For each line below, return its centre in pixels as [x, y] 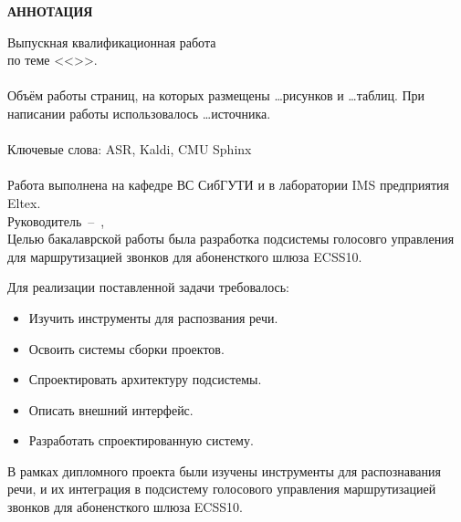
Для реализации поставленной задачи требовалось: [148, 287]
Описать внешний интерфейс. [111, 409]
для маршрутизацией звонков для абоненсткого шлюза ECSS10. [185, 256]
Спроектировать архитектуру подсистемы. [145, 379]
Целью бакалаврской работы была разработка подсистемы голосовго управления [231, 239]
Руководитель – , [56, 220]
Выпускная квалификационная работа [112, 42]
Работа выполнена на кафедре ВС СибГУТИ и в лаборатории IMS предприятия [229, 185]
